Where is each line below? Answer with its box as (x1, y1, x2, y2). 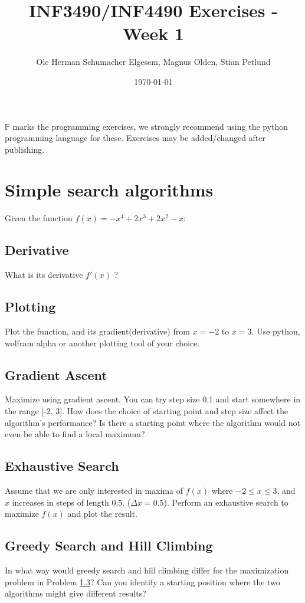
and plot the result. (67, 507, 137, 520)
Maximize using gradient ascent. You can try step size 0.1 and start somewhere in (5, 393, 301, 405)
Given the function (5, 212, 73, 224)
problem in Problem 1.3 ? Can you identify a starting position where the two (5, 575, 280, 588)
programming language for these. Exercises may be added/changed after (5, 132, 266, 144)
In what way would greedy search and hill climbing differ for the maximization (5, 563, 289, 576)
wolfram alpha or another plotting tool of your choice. (5, 336, 200, 349)
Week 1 (123, 21, 184, 45)
